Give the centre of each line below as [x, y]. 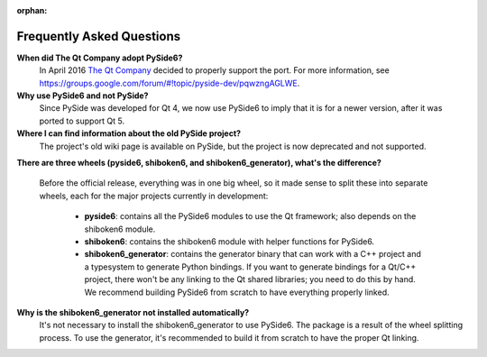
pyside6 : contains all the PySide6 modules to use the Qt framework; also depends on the [250, 216]
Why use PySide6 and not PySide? [83, 96]
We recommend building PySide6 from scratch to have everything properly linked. [237, 292]
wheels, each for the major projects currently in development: [154, 196]
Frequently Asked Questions [99, 36]
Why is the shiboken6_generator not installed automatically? [133, 312]
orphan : [32, 10]
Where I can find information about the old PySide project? [129, 133]
